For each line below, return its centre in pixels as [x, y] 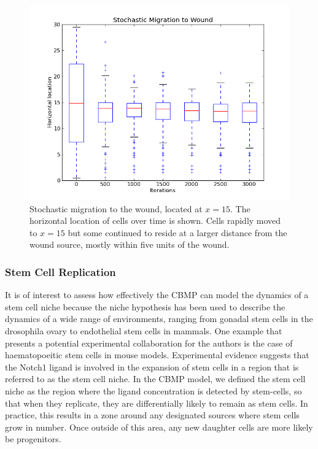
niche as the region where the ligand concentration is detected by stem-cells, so [153, 390]
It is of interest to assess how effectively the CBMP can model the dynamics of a [157, 295]
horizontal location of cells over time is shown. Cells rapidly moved [155, 221]
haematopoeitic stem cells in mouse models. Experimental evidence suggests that [157, 355]
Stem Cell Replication [60, 271]
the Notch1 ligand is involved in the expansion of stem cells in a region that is [152, 366]
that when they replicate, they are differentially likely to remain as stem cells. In [157, 403]
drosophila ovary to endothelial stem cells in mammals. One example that [144, 330]
